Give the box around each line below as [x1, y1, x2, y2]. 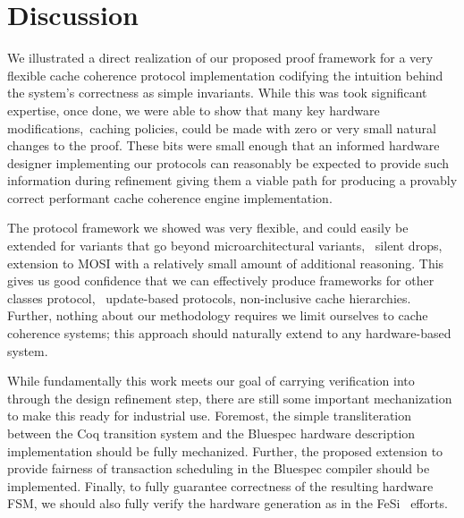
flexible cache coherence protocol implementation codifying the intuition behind [7, 65, 443, 84]
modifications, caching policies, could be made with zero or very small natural [7, 118, 436, 137]
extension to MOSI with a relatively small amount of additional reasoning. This [7, 253, 444, 272]
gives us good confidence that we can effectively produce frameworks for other [7, 271, 434, 290]
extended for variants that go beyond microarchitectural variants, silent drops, [7, 236, 443, 255]
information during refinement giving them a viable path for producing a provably [7, 171, 458, 190]
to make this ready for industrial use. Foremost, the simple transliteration [7, 406, 412, 425]
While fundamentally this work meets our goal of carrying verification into [7, 371, 415, 390]
